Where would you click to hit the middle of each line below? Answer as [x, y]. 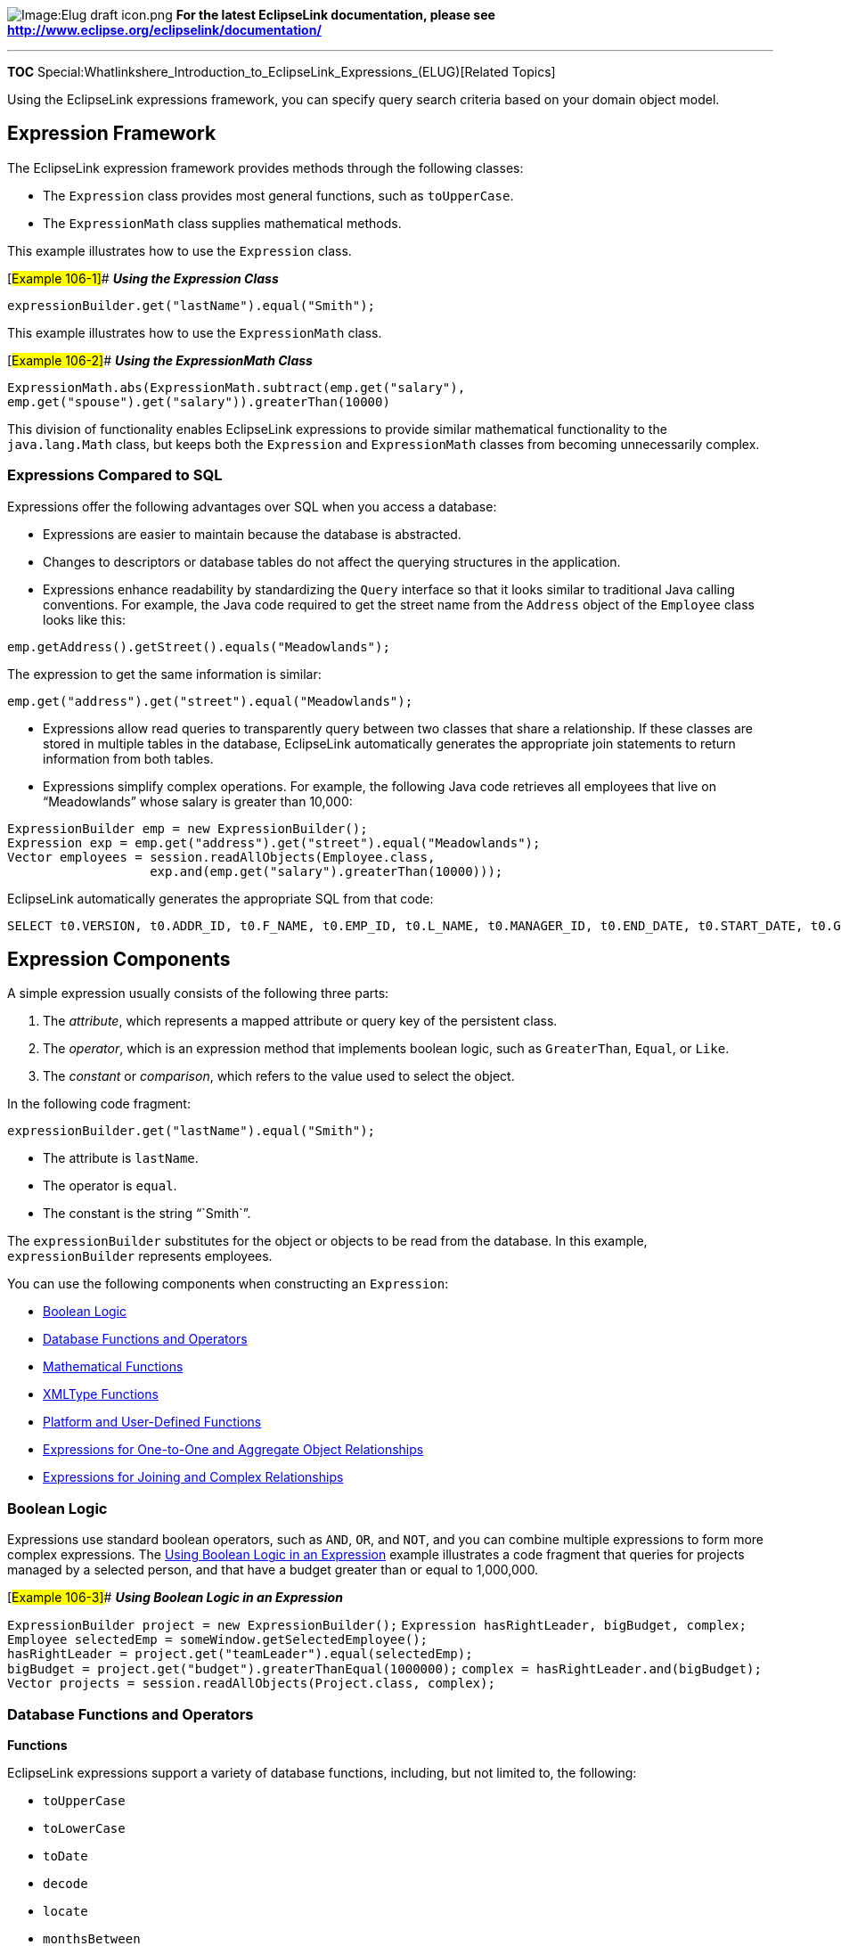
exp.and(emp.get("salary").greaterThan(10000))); [327, 871]
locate [65, 1911]
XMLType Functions [101, 1394]
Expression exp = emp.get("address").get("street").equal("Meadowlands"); [274, 842]
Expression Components [119, 960]
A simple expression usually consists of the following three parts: [198, 993]
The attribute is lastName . [121, 1158]
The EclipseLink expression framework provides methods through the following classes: [265, 168]
